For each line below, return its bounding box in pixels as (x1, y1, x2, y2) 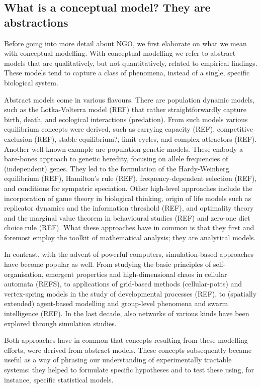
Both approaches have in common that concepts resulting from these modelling (4, 335, 248, 345)
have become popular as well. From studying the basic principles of (4, 259, 211, 269)
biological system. (4, 77, 58, 87)
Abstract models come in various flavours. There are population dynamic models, (4, 94, 254, 105)
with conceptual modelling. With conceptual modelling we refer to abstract (4, 48, 236, 58)
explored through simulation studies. (4, 318, 117, 328)
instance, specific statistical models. (4, 374, 114, 384)
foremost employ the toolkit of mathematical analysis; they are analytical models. (4, 232, 256, 242)
